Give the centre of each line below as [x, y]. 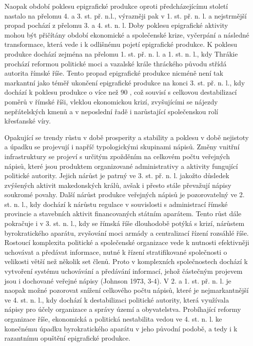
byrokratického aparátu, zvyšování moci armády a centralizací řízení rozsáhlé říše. [127, 233]
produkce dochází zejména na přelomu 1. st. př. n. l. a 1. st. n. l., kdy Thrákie [121, 53]
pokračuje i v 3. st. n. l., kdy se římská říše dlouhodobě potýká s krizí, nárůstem [125, 223]
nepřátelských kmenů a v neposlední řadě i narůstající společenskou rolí [111, 111]
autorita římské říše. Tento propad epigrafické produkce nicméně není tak [114, 73]
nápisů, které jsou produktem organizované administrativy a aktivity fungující [121, 166]
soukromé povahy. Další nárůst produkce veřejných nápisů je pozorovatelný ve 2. [125, 194]
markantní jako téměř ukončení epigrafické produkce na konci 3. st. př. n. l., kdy [125, 82]
